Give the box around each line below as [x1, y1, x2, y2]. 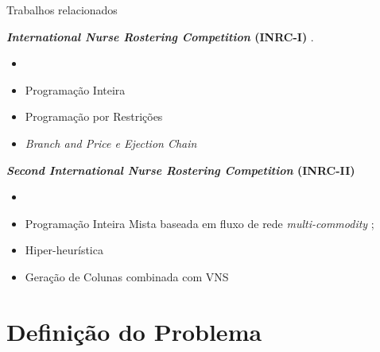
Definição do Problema [6, 315, 262, 347]
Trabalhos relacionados [6, 2, 118, 17]
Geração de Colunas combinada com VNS [25, 268, 229, 284]
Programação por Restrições [25, 108, 163, 125]
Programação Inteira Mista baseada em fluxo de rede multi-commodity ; [25, 215, 374, 231]
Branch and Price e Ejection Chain [25, 134, 197, 151]
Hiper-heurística [25, 242, 103, 258]
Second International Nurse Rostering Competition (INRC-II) [6, 161, 355, 178]
